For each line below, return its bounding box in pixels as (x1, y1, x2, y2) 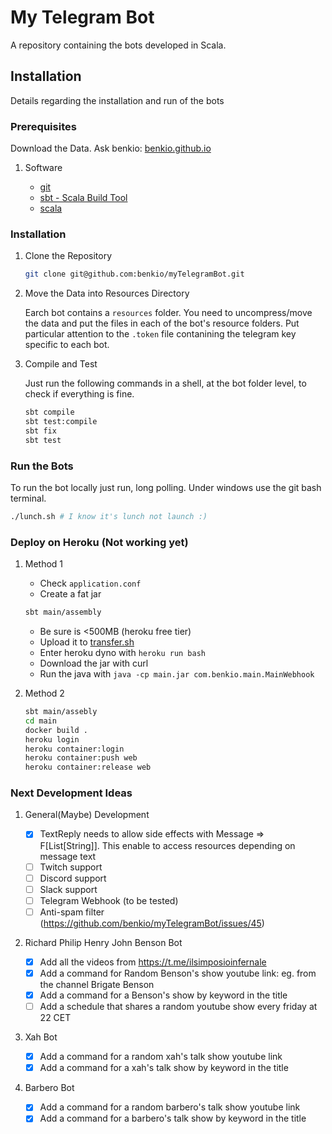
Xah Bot (24, 1031, 58, 1043)
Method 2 (24, 687, 65, 700)
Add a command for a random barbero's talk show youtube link (39, 1101, 301, 1113)
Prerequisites (10, 119, 77, 133)
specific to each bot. (24, 339, 110, 351)
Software (24, 162, 63, 174)
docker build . (24, 725, 89, 735)
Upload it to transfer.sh (39, 636, 135, 648)
